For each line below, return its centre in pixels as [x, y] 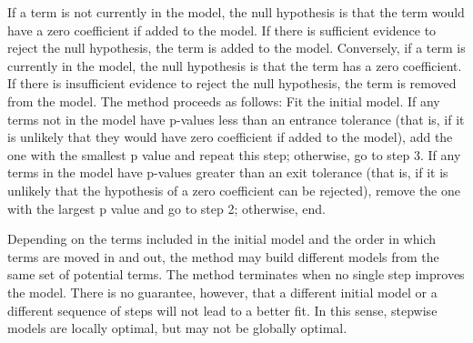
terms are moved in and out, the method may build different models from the [223, 256]
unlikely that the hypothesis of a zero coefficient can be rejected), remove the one [234, 190]
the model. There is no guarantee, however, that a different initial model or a [222, 292]
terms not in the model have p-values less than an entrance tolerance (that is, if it [236, 119]
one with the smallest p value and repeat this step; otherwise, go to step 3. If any [234, 154]
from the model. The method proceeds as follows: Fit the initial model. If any [224, 101]
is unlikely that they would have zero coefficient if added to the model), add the [230, 137]
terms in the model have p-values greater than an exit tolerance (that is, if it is [228, 172]
